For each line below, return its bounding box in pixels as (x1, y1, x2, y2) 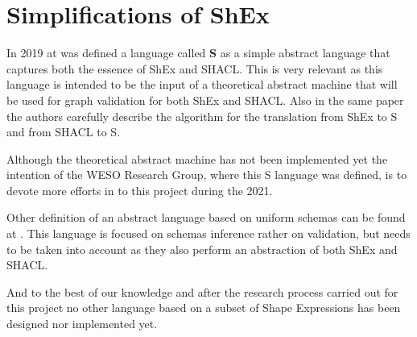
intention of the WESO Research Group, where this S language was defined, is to (6, 166, 407, 183)
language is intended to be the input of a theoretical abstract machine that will (6, 76, 398, 93)
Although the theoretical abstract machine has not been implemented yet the (6, 150, 388, 167)
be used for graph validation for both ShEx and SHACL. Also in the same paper (6, 91, 404, 108)
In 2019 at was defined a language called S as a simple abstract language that (6, 44, 390, 61)
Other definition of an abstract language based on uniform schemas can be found (6, 209, 406, 226)
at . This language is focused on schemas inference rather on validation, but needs (6, 225, 411, 242)
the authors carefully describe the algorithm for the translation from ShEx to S (6, 107, 398, 124)
